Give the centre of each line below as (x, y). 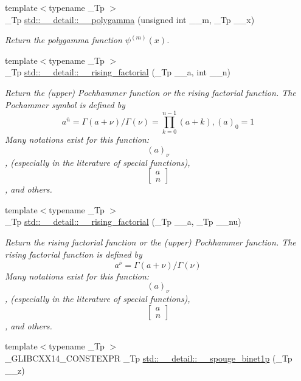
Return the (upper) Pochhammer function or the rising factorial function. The (150, 92)
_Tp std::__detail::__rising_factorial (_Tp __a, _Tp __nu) (123, 221)
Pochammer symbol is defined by (65, 104)
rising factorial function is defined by (74, 254)
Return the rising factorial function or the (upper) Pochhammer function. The (150, 242)
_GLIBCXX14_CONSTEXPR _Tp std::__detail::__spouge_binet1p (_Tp (149, 358)
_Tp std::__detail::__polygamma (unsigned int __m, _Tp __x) (130, 19)
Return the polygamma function (64, 40)
